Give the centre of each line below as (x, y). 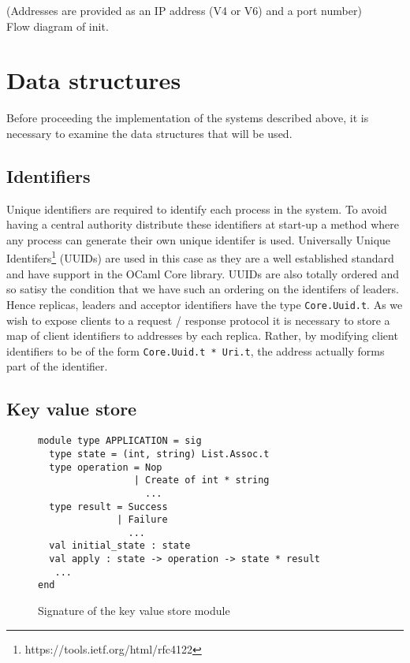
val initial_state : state (120, 546)
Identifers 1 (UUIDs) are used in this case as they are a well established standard (200, 257)
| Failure (142, 520)
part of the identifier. (57, 366)
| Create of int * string (201, 480)
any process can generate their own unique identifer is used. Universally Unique (199, 239)
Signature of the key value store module (134, 611)
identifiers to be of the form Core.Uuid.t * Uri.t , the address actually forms (196, 350)
